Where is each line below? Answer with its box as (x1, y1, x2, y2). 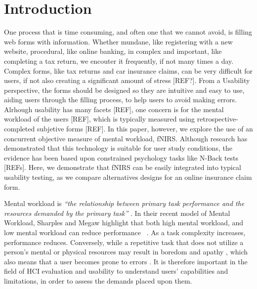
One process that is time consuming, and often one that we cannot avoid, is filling (4, 27, 253, 37)
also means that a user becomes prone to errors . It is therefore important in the (4, 256, 248, 266)
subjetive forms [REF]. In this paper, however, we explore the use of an (37, 124, 253, 134)
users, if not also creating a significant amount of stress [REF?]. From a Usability (4, 75, 250, 85)
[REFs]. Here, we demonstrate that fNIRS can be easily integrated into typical (4, 162, 241, 172)
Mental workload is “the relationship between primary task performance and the (4, 198, 245, 208)
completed (4, 124, 35, 134)
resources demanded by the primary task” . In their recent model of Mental (4, 207, 230, 218)
